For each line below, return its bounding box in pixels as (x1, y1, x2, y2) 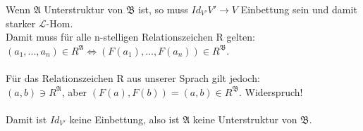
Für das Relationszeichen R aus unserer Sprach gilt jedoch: (6, 70, 260, 85)
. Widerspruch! (239, 84, 303, 99)
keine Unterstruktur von (192, 111, 297, 126)
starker (6, 15, 36, 30)
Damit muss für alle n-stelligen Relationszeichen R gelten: (6, 29, 256, 44)
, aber (61, 84, 87, 99)
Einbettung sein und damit (240, 2, 357, 16)
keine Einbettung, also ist (69, 111, 180, 126)
